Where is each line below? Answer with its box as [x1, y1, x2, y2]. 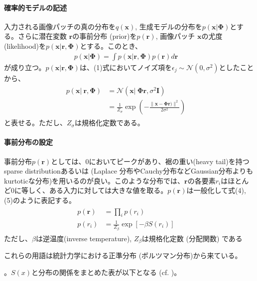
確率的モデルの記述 [4, 2, 67, 12]
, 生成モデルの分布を [135, 21, 202, 31]
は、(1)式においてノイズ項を [79, 62, 172, 72]
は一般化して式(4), [186, 185, 246, 195]
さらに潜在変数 [17, 31, 67, 41]
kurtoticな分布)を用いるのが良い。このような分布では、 [4, 175, 185, 186]
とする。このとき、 [80, 40, 142, 51]
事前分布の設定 [4, 137, 53, 147]
